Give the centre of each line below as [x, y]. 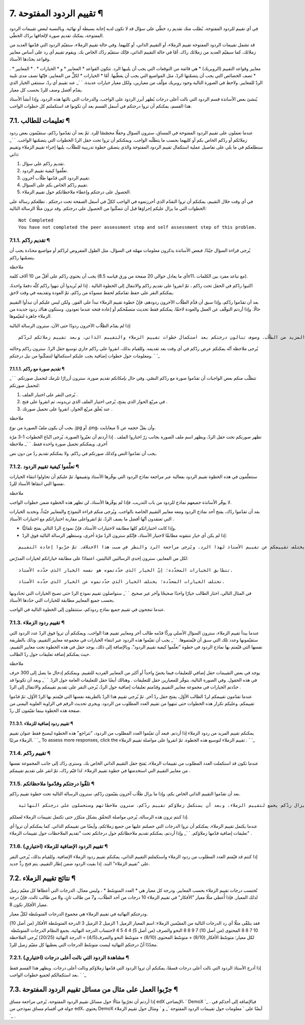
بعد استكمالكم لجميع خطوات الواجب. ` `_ [48, 975]
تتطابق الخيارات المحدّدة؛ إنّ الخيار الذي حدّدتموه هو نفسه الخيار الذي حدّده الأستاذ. [126, 570]
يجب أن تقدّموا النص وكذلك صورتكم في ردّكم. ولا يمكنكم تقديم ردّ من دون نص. [83, 453]
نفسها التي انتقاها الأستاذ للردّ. [37, 484]
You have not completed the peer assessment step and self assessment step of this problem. [138, 227]
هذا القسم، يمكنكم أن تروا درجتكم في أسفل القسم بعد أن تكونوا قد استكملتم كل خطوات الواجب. [101, 106]
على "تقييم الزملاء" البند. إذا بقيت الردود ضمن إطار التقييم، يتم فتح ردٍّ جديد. [80, 863]
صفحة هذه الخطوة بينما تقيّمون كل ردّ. [45, 711]
